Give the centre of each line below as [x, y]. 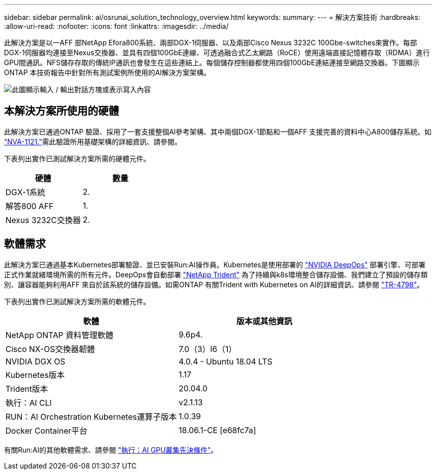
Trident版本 [27, 389]
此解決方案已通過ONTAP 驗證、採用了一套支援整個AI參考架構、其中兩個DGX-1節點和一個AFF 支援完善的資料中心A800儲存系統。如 [218, 131]
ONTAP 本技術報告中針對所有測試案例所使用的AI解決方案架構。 [108, 72]
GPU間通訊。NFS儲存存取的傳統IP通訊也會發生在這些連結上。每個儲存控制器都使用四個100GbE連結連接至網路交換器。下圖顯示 [212, 62]
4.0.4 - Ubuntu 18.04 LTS [226, 361]
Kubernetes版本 [35, 375]
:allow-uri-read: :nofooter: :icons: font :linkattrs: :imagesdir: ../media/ [116, 26]
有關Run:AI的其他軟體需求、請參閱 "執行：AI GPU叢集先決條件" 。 [111, 450]
